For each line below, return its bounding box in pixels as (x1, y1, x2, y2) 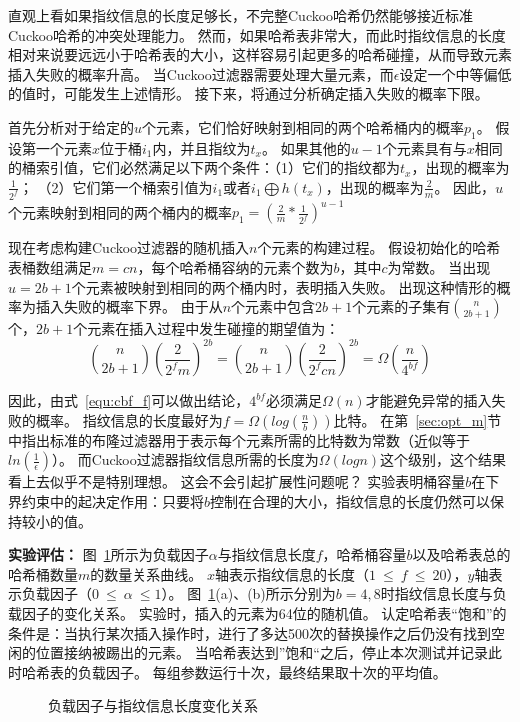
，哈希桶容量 (322, 544, 407, 565)
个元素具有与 (382, 137, 467, 158)
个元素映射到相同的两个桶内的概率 (8, 201, 232, 222)
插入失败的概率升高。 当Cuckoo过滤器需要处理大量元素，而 (8, 63, 394, 84)
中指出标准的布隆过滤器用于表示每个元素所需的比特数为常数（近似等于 (8, 429, 470, 450)
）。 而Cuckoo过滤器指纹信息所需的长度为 (51, 449, 319, 470)
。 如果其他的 (262, 137, 351, 158)
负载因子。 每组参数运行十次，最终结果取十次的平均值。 (77, 661, 447, 682)
